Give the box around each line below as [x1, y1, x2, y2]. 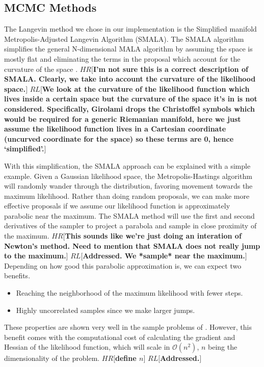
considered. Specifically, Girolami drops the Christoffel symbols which [4, 103, 255, 114]
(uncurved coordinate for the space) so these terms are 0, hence [4, 133, 234, 144]
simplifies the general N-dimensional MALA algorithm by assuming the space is [4, 43, 253, 54]
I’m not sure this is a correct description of [93, 63, 248, 74]
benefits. [4, 270, 31, 281]
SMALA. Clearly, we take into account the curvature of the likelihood [4, 73, 256, 84]
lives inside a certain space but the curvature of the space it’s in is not [4, 93, 257, 104]
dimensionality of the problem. [4, 353, 100, 363]
